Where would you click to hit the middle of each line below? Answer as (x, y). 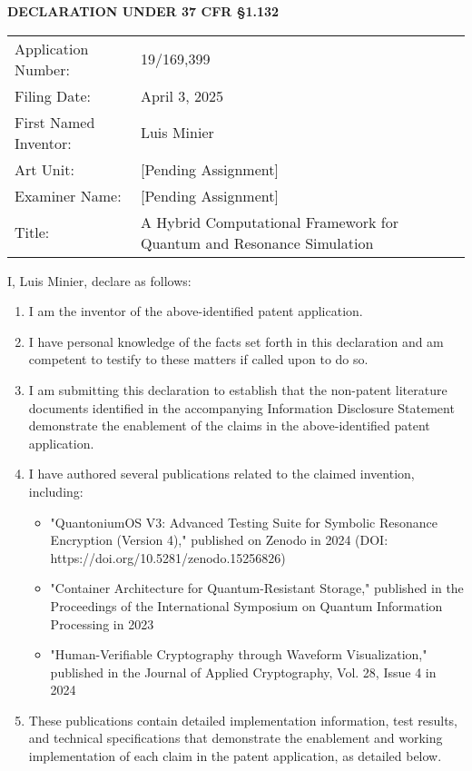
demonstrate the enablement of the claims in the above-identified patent (229, 425)
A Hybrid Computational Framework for (269, 222)
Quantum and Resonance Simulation (257, 242)
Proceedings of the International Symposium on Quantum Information (246, 605)
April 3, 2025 (182, 95)
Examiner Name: (68, 195)
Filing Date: (53, 95)
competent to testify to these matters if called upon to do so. (198, 359)
